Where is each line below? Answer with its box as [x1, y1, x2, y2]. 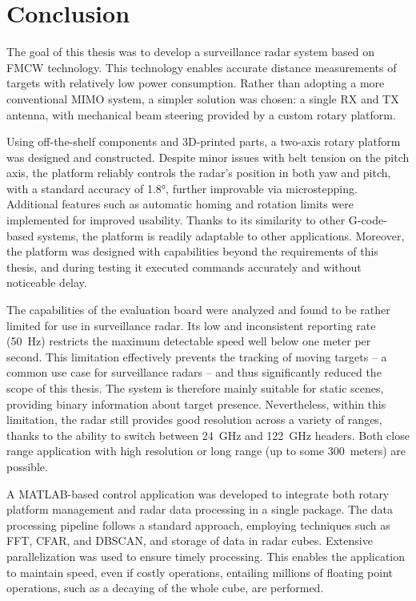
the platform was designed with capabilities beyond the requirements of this [6, 243, 378, 260]
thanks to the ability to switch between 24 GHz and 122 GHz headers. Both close [6, 426, 410, 443]
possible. [6, 458, 48, 474]
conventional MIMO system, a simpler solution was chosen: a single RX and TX [6, 90, 399, 107]
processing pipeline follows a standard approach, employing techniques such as [6, 516, 390, 533]
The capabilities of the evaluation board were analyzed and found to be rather [6, 301, 390, 318]
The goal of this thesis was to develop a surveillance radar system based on [6, 43, 374, 60]
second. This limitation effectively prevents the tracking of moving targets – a [6, 348, 387, 365]
